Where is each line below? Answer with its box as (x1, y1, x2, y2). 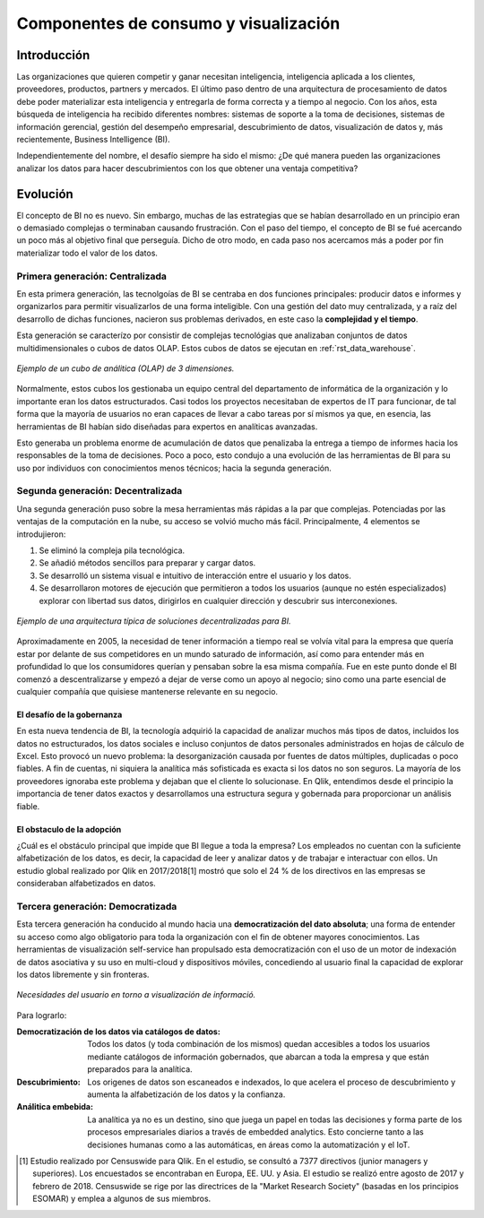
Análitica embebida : (16, 1101, 94, 1112)
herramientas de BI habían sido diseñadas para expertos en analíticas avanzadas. (16, 421, 318, 432)
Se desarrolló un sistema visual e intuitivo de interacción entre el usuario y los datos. (39, 570, 351, 581)
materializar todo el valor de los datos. (16, 247, 159, 258)
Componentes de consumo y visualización (16, 13, 341, 33)
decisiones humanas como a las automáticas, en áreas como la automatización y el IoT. (87, 1139, 411, 1150)
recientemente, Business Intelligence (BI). (16, 134, 170, 145)
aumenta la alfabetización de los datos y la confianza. (87, 1089, 286, 1100)
